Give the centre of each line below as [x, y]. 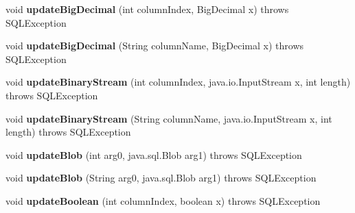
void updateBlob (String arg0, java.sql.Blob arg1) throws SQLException [161, 178]
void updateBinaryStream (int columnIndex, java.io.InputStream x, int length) [178, 82]
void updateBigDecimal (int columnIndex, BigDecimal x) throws [147, 9]
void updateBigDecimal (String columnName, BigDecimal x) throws [155, 46]
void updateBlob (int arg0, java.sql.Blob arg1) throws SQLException [154, 154]
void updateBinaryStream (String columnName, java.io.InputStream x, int [169, 118]
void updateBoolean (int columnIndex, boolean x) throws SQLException [163, 200]
